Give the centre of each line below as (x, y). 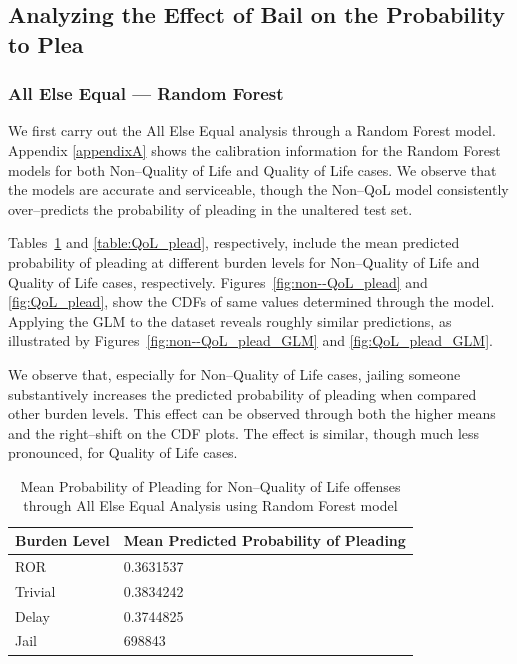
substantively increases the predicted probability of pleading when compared (242, 393)
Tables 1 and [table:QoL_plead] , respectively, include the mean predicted (234, 242)
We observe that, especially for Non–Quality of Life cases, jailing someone (234, 373)
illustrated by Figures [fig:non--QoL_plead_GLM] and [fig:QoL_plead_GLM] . (250, 340)
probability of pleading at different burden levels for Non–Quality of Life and (244, 261)
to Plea (46, 43)
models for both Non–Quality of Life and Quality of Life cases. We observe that (252, 169)
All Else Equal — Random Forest (146, 93)
